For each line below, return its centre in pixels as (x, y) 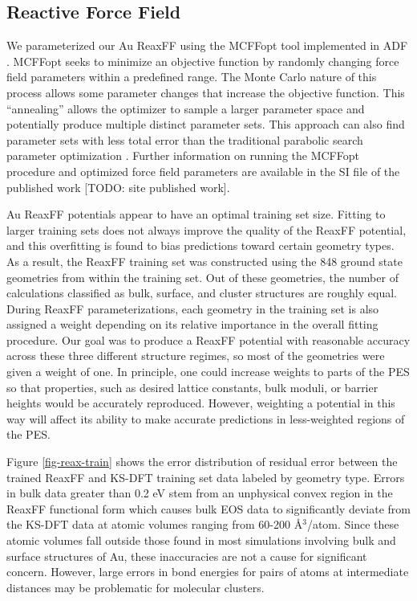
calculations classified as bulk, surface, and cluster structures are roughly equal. (202, 293)
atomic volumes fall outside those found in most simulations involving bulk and (201, 540)
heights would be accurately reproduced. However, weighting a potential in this (201, 403)
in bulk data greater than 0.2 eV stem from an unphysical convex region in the (200, 493)
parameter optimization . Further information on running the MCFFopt (183, 155)
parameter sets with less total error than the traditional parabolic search (185, 139)
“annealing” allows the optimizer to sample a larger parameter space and (186, 108)
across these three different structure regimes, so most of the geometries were (196, 356)
